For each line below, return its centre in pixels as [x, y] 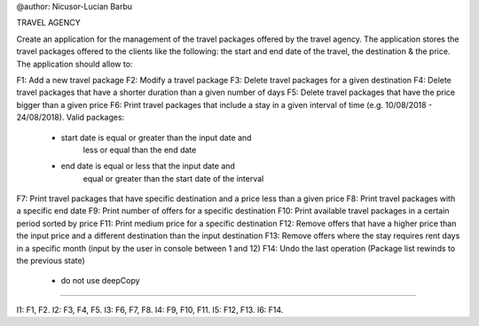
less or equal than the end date [140, 150]
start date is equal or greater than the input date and [156, 137]
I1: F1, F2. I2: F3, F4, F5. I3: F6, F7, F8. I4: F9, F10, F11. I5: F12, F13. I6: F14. [150, 309]
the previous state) [51, 260]
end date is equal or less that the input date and [148, 166]
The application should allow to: [75, 64]
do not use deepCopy [101, 281]
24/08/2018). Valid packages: [71, 117]
